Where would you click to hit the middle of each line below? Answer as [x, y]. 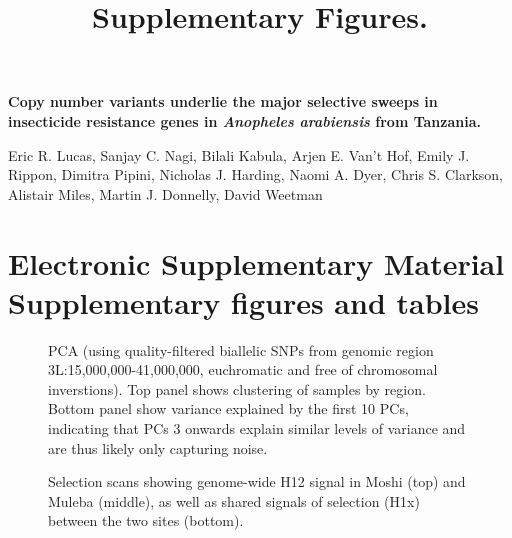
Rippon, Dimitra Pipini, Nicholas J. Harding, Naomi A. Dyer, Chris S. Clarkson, [255, 174]
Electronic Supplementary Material [256, 262]
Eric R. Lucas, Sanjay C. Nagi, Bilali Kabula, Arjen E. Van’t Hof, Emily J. [239, 154]
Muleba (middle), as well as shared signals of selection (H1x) [234, 500]
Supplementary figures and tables [243, 301]
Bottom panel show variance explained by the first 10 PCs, [228, 408]
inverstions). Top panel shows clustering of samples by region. [237, 388]
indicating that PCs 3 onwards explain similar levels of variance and [257, 428]
